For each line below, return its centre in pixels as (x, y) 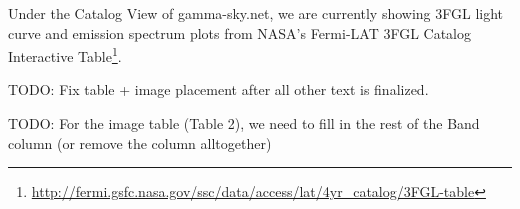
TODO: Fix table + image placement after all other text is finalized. (218, 89)
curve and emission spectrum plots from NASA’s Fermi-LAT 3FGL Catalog (240, 32)
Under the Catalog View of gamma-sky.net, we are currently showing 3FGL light (256, 13)
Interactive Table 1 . (65, 54)
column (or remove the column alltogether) (140, 142)
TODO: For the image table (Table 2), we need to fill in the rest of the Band (244, 123)
